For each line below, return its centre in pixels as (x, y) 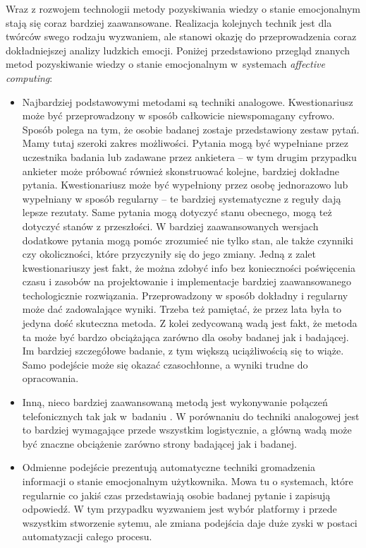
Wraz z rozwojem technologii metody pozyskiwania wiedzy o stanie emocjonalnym (183, 8)
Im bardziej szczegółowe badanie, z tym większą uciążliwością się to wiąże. (183, 351)
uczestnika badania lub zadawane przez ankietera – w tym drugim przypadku (189, 156)
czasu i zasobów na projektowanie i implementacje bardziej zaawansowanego (187, 281)
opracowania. (50, 378)
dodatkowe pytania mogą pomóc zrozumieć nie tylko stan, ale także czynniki (188, 240)
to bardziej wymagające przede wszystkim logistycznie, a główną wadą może (187, 430)
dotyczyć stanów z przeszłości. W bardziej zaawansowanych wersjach (170, 226)
